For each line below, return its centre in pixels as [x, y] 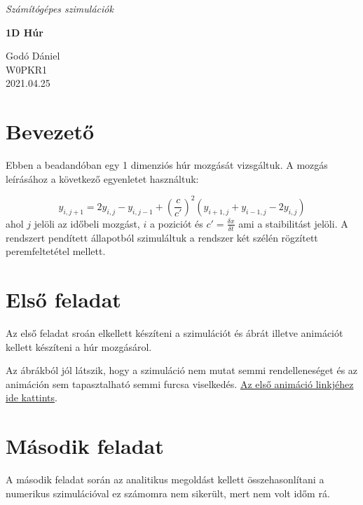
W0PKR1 [27, 69]
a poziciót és [176, 223]
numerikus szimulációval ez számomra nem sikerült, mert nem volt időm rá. [168, 493]
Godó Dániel [33, 56]
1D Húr [25, 32]
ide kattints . [32, 397]
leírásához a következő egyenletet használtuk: [102, 178]
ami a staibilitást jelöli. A [293, 223]
